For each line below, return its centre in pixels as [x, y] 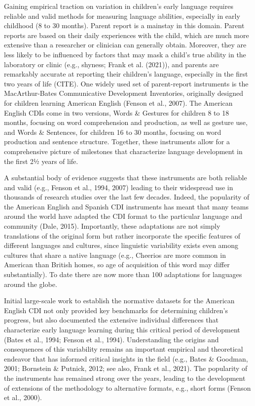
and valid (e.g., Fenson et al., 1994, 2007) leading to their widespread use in [119, 187]
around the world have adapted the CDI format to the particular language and [123, 216]
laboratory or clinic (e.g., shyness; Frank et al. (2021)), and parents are [111, 64]
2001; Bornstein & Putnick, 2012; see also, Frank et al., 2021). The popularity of [126, 368]
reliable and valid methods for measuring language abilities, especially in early [122, 16]
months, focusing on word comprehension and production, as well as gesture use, [126, 122]
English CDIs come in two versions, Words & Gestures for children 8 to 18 [117, 112]
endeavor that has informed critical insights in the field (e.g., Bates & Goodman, [126, 358]
